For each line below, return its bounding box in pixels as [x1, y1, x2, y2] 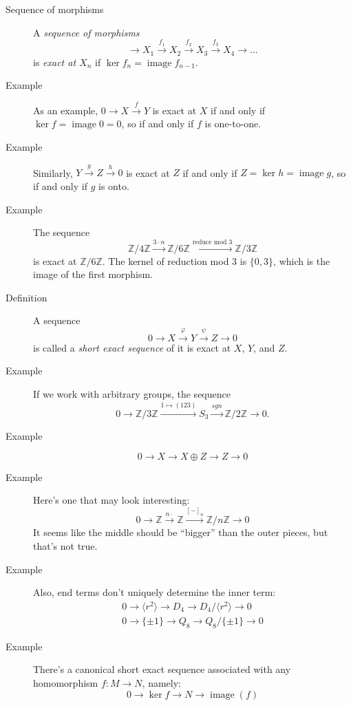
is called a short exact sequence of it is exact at [33, 340, 231, 354]
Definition [6, 290, 47, 304]
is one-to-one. [204, 116, 262, 131]
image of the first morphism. [33, 267, 153, 281]
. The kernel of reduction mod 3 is [102, 253, 247, 268]
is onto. [98, 179, 129, 193]
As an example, [33, 103, 98, 117]
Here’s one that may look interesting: [33, 493, 190, 507]
